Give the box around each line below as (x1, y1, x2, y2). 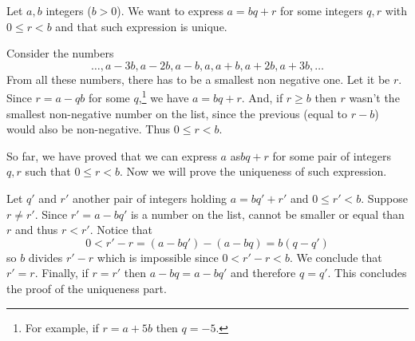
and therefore (230, 264, 296, 281)
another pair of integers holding (72, 190, 227, 206)
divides (28, 248, 63, 265)
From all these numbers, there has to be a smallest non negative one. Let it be (6, 70, 390, 87)
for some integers (280, 2, 363, 18)
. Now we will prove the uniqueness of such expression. (120, 163, 387, 180)
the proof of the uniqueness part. (6, 280, 167, 296)
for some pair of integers (272, 147, 391, 164)
